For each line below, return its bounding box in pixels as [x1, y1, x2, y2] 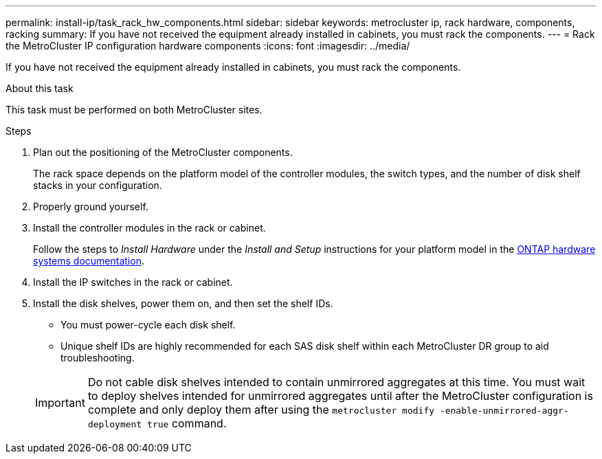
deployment [87, 419, 142, 429]
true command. [147, 416, 227, 430]
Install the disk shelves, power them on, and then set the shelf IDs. [33, 298, 333, 309]
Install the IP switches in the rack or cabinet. [33, 276, 233, 288]
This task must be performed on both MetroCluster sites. [5, 104, 263, 115]
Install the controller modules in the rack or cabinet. [33, 222, 266, 234]
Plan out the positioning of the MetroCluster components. [33, 146, 293, 158]
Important [35, 396, 85, 410]
